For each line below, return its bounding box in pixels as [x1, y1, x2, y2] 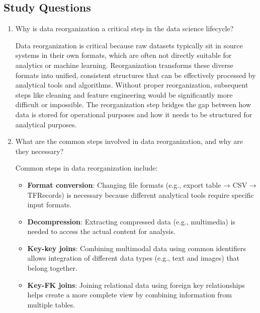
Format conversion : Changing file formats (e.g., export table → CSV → [27, 179, 256, 190]
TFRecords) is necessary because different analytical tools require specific [27, 189, 254, 200]
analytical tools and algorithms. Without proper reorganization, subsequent [15, 80, 248, 90]
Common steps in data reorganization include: [15, 163, 158, 173]
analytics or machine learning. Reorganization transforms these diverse [15, 59, 233, 70]
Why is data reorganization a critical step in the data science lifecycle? [15, 23, 234, 34]
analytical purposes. [15, 119, 77, 129]
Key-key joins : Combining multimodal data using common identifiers [27, 243, 246, 253]
